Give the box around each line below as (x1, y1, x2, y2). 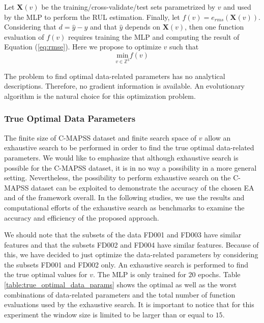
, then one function (185, 21, 244, 32)
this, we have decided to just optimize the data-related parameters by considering (4, 249, 258, 260)
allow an (204, 132, 231, 143)
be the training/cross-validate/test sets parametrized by (41, 2, 216, 12)
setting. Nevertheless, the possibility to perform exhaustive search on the (4, 172, 231, 183)
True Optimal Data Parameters (4, 112, 136, 125)
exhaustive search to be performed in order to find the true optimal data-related (4, 142, 254, 153)
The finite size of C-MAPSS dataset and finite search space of (4, 132, 197, 143)
